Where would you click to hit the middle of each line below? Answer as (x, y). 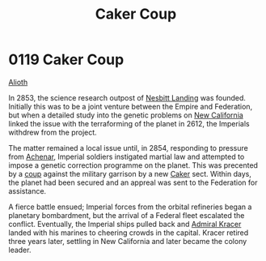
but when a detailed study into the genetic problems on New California (126, 115)
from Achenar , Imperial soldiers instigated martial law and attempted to (127, 156)
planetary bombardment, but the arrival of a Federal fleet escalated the (127, 215)
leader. (20, 250)
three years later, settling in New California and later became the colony (128, 241)
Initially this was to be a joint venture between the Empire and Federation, (131, 106)
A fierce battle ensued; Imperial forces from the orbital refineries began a (130, 207)
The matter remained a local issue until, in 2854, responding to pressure (128, 148)
